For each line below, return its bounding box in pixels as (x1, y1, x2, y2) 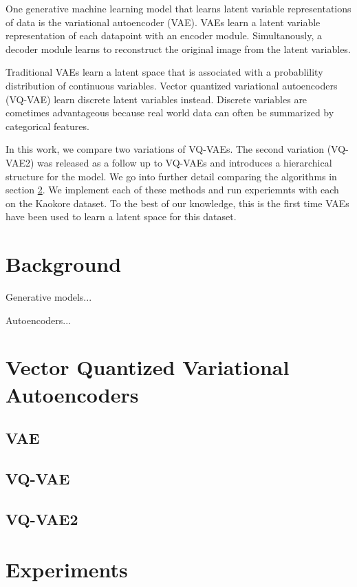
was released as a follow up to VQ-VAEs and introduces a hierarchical (37, 155, 332, 169)
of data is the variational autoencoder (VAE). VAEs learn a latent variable (6, 14, 321, 29)
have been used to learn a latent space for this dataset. (6, 209, 237, 224)
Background (6, 250, 122, 278)
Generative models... (6, 290, 92, 304)
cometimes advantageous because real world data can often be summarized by (6, 105, 334, 120)
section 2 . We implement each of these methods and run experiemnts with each (6, 182, 339, 197)
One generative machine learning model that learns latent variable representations (6, 1, 351, 15)
